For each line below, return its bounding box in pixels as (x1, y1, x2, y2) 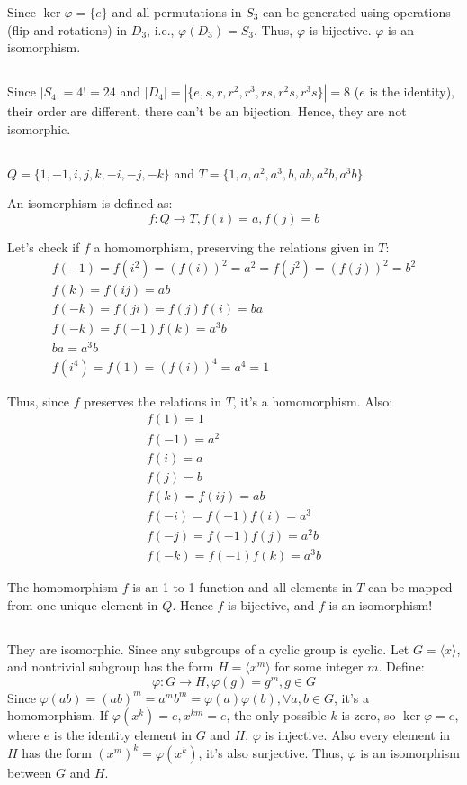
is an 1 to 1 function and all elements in (132, 578, 353, 597)
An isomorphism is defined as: (7, 194, 173, 213)
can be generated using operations (263, 3, 451, 21)
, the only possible (226, 706, 327, 725)
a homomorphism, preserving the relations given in (94, 237, 374, 256)
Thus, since (7, 391, 69, 410)
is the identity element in (53, 726, 192, 744)
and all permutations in (112, 3, 242, 21)
